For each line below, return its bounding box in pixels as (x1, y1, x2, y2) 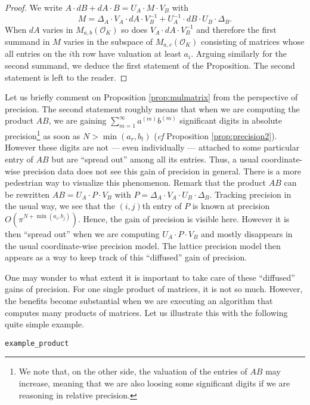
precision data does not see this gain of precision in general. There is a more (23, 164, 301, 177)
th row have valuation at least (72, 47, 181, 60)
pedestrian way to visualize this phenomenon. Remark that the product (5, 176, 266, 189)
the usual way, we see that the (5, 200, 115, 212)
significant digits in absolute (179, 114, 283, 127)
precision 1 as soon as (5, 128, 80, 142)
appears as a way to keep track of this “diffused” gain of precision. (5, 251, 247, 263)
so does (121, 23, 148, 35)
